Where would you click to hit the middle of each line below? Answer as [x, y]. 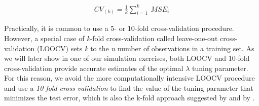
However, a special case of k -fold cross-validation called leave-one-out [111, 38]
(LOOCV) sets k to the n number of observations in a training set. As [145, 48]
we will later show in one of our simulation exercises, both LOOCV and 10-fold [127, 58]
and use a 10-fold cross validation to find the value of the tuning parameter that [129, 87]
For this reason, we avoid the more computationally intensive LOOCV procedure [129, 78]
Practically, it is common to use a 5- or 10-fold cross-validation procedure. [119, 28]
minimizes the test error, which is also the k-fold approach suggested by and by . [129, 98]
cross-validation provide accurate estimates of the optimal [94, 68]
